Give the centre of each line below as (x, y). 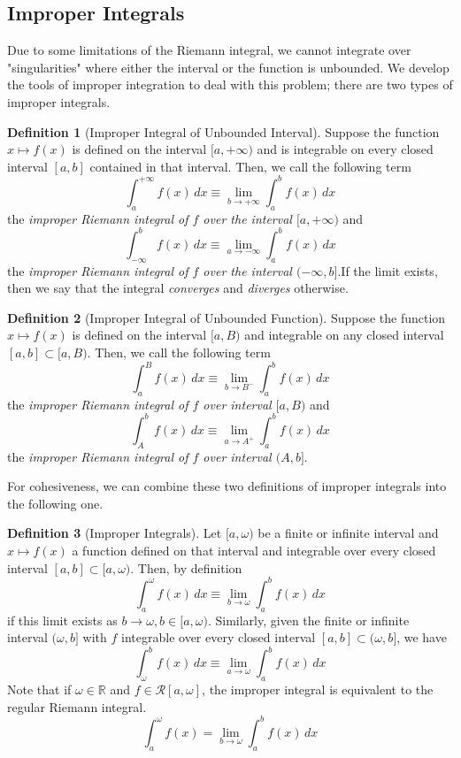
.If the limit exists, (388, 270)
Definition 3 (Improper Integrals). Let (115, 533)
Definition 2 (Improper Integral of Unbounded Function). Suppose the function (227, 317)
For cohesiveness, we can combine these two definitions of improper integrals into (227, 486)
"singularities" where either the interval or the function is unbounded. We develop (228, 67)
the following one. (55, 503)
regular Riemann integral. (77, 706)
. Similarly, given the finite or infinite (308, 620)
